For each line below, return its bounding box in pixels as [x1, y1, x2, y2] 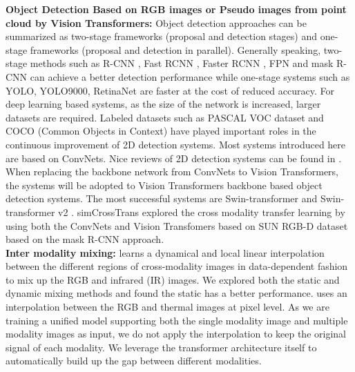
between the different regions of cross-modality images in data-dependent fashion [6, 259, 348, 273]
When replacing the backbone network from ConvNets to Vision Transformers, [6, 164, 338, 179]
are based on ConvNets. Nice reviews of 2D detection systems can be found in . [6, 150, 342, 165]
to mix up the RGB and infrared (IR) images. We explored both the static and [6, 272, 340, 286]
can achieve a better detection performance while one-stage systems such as [30, 69, 350, 84]
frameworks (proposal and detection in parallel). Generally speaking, [30, 42, 321, 57]
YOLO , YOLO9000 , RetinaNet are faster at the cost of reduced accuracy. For [6, 83, 334, 97]
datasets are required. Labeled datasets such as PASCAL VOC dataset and [6, 110, 324, 124]
